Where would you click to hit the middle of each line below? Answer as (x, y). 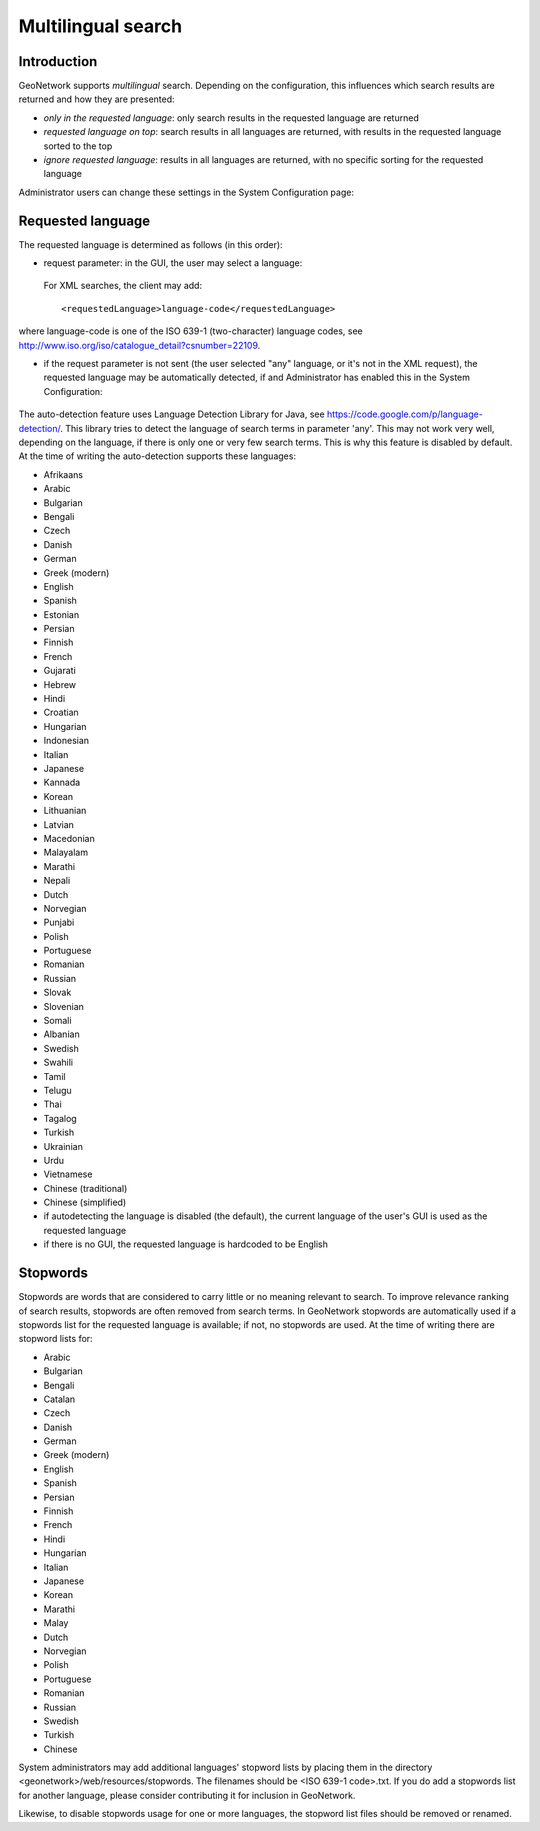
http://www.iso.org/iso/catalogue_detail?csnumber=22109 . (139, 345)
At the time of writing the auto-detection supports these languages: (157, 456)
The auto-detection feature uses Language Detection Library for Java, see (171, 414)
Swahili (58, 1062)
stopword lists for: (56, 1339)
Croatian (61, 712)
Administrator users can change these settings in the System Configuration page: (186, 192)
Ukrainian (63, 1146)
